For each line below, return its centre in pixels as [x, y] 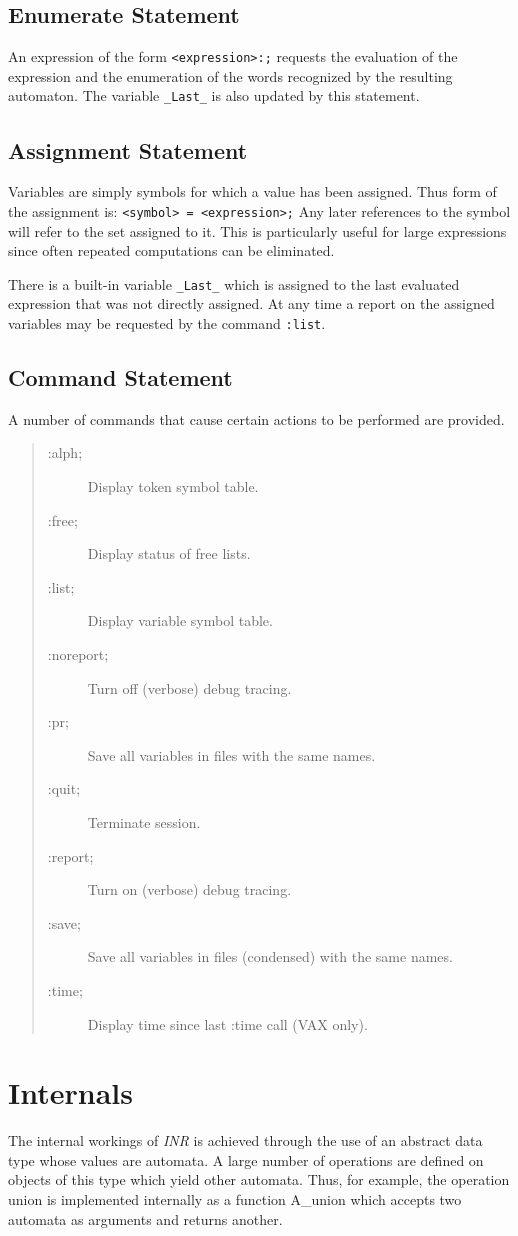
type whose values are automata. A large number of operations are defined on [246, 1159]
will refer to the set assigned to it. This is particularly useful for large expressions [257, 230]
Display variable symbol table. [180, 620]
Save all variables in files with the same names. [231, 754]
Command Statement [120, 377]
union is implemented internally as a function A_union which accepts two [235, 1199]
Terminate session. [144, 821]
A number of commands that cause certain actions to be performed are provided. [256, 418]
